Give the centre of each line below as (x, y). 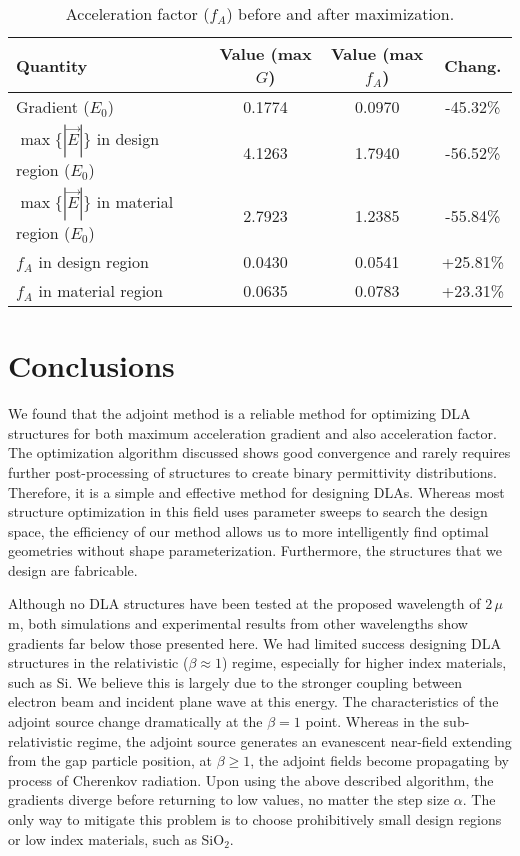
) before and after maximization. (340, 13)
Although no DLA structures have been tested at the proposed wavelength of (244, 603)
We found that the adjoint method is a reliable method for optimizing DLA (239, 413)
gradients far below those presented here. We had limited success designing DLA (254, 642)
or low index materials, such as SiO (116, 838)
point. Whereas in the (372, 721)
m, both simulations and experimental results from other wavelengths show (238, 623)
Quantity (52, 65)
